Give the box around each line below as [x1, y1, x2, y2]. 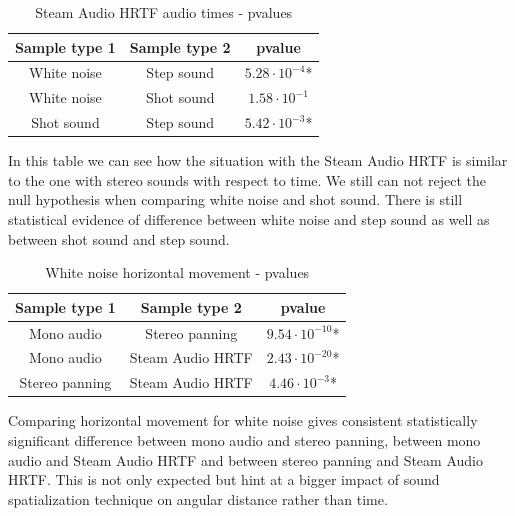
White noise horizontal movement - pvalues [45, 262, 310, 283]
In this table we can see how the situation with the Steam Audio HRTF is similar [8, 150, 508, 171]
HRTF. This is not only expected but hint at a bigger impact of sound [8, 469, 440, 490]
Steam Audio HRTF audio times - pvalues [35, 2, 293, 22]
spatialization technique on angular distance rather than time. [8, 488, 388, 509]
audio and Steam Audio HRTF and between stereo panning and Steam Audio [8, 449, 483, 470]
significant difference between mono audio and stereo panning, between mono [8, 430, 481, 450]
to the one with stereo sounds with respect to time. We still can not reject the [8, 169, 487, 190]
